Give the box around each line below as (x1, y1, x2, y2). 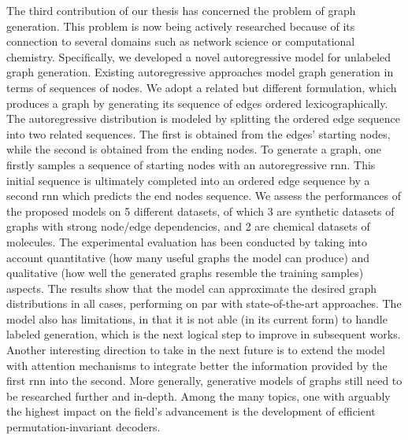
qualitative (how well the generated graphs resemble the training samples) (6, 264, 364, 281)
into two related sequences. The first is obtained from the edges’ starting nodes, (6, 125, 391, 142)
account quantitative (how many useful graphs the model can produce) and (6, 249, 370, 265)
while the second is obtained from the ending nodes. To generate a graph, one (6, 141, 381, 157)
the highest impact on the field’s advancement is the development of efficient (6, 403, 376, 420)
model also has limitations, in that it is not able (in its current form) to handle (6, 310, 388, 327)
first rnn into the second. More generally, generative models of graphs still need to (6, 372, 402, 389)
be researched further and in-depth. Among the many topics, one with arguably (6, 387, 391, 404)
